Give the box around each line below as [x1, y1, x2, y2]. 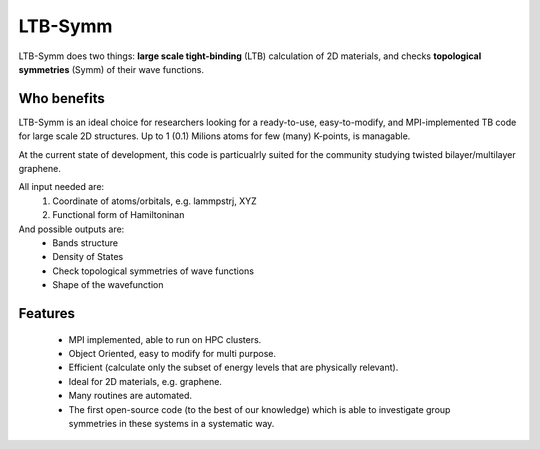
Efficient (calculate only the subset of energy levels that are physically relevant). [68, 361, 399, 374]
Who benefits [18, 90, 105, 107]
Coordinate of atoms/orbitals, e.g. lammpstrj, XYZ [52, 195, 257, 207]
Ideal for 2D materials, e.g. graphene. [68, 375, 222, 387]
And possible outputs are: [18, 223, 125, 235]
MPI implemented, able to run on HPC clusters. [68, 333, 262, 345]
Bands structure [52, 236, 119, 249]
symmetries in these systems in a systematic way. [68, 417, 275, 429]
